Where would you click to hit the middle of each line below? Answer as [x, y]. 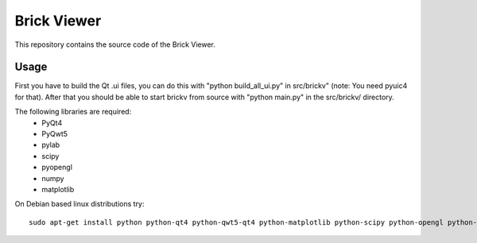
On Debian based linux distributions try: [79, 204]
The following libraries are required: [73, 112]
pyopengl [57, 168]
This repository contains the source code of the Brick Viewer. [115, 44]
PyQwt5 [54, 134]
